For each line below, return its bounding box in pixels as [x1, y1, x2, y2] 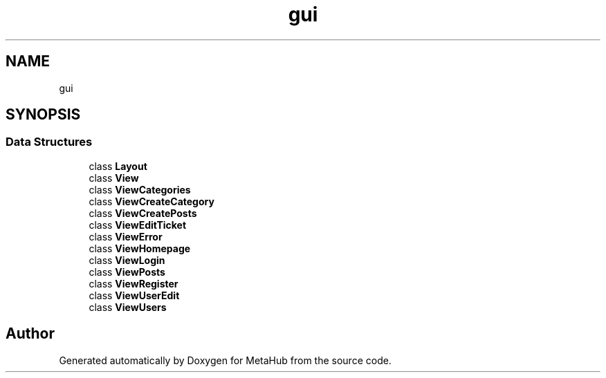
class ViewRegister [89, 277, 178, 290]
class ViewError [89, 230, 163, 243]
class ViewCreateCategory [89, 195, 214, 207]
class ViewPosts [89, 265, 165, 278]
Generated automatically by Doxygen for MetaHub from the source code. [59, 354, 392, 366]
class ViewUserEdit [89, 289, 180, 301]
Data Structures [6, 135, 93, 149]
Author [6, 325, 55, 343]
